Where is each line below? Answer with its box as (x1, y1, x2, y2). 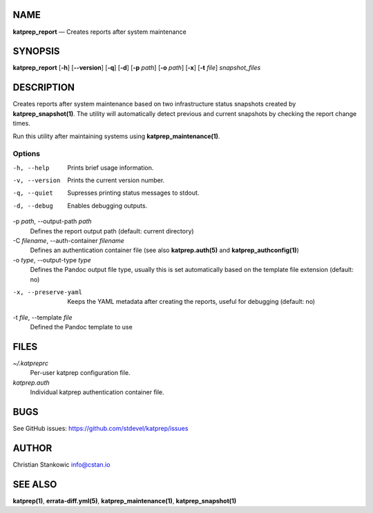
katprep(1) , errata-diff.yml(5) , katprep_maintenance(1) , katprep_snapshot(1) (12, 496, 237, 505)
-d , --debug (12, 202, 53, 210)
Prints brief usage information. (67, 163, 154, 172)
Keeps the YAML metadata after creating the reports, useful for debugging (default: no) (67, 298, 316, 306)
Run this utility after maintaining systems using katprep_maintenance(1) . (12, 132, 220, 140)
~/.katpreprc (12, 359, 48, 367)
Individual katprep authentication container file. (30, 388, 165, 396)
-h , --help (12, 164, 50, 172)
